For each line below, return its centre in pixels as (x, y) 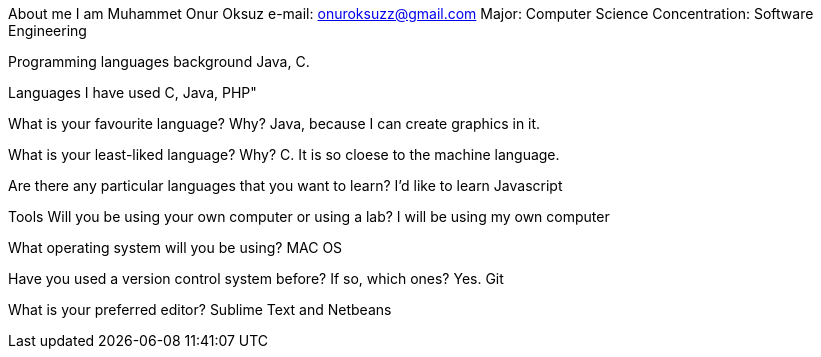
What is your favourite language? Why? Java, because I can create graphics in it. (274, 123)
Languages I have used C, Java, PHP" (132, 92)
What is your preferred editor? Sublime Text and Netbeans (200, 309)
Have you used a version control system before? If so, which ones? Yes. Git (256, 278)
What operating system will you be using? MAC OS (175, 247)
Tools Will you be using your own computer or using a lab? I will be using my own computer (309, 216)
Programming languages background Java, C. (159, 61)
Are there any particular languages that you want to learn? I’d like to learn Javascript (285, 185)
